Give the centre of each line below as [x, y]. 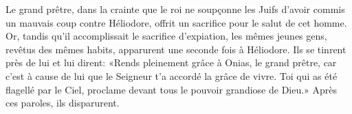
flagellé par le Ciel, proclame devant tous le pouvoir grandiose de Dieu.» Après [172, 89]
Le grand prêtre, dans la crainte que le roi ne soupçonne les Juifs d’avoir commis [175, 9]
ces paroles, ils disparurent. [63, 103]
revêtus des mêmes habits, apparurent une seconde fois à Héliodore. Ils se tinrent [176, 49]
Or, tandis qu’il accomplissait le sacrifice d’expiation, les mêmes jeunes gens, [166, 36]
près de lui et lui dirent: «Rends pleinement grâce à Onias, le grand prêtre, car [171, 62]
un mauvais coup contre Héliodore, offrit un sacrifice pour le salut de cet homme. [176, 22]
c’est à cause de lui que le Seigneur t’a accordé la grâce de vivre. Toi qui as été [172, 75]
